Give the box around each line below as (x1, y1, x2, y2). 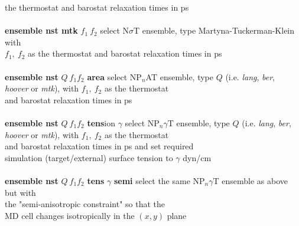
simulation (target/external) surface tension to (5, 151, 173, 163)
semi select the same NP (113, 174, 205, 186)
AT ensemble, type (145, 70, 213, 83)
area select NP (87, 70, 142, 83)
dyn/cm (183, 151, 212, 163)
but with (5, 186, 36, 198)
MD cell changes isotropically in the (5, 209, 135, 221)
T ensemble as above (213, 174, 288, 186)
